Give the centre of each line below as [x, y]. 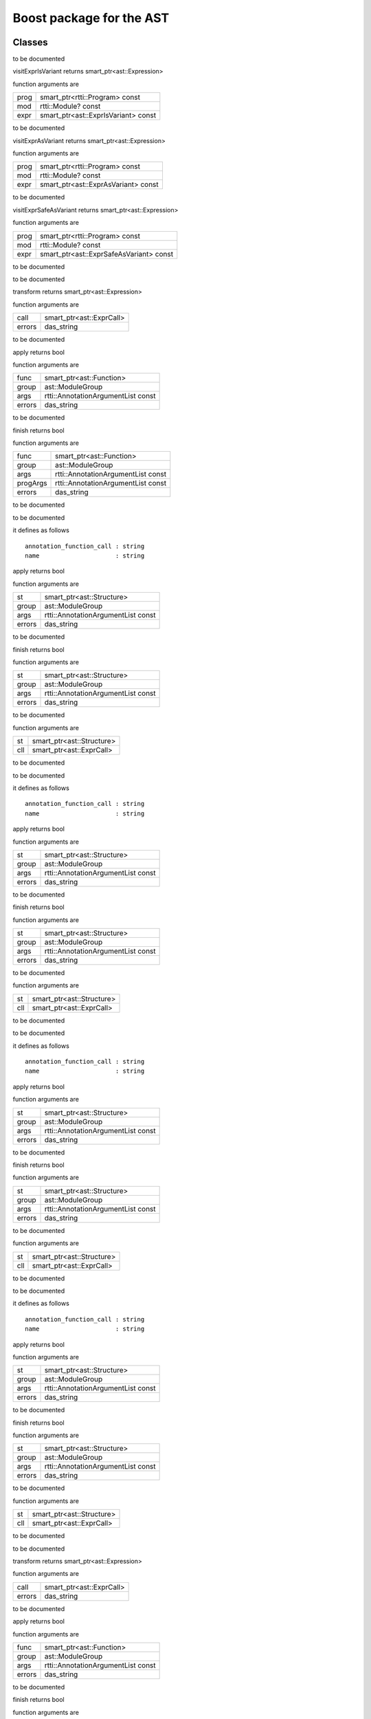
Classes [30, 42]
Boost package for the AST [91, 18]
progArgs [32, 483]
